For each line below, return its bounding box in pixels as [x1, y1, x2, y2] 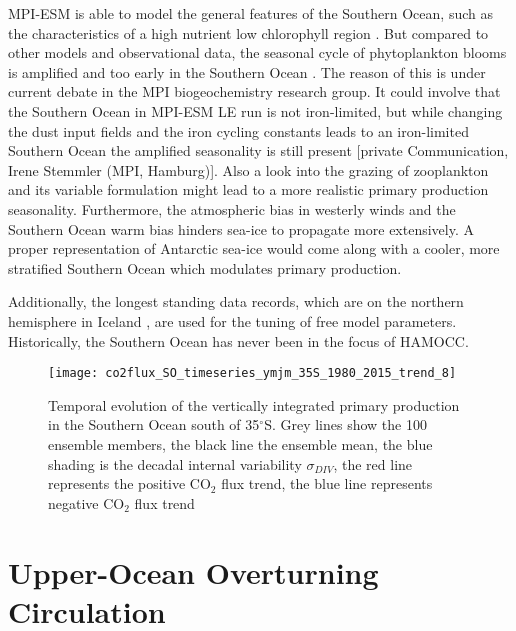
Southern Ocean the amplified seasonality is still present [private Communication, [8, 140, 509, 161]
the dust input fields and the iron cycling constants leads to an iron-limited [8, 120, 469, 141]
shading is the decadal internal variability [48, 453, 302, 474]
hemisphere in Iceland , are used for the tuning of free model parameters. [8, 310, 457, 331]
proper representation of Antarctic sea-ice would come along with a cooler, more [8, 238, 500, 259]
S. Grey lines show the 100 [264, 414, 427, 435]
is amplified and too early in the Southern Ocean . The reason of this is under [8, 61, 486, 82]
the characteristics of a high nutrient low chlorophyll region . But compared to [8, 22, 489, 43]
